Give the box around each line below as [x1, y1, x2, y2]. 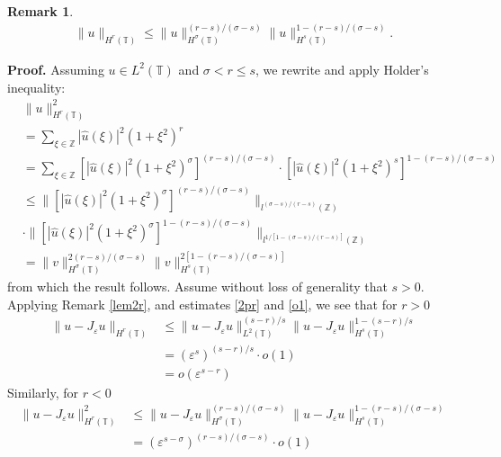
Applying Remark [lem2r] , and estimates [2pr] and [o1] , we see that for [7, 294, 398, 313]
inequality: [7, 77, 66, 96]
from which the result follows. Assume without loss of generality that [7, 277, 388, 296]
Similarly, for [7, 382, 79, 401]
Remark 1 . [7, 2, 74, 20]
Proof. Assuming [7, 59, 104, 78]
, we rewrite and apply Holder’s [255, 59, 429, 78]
